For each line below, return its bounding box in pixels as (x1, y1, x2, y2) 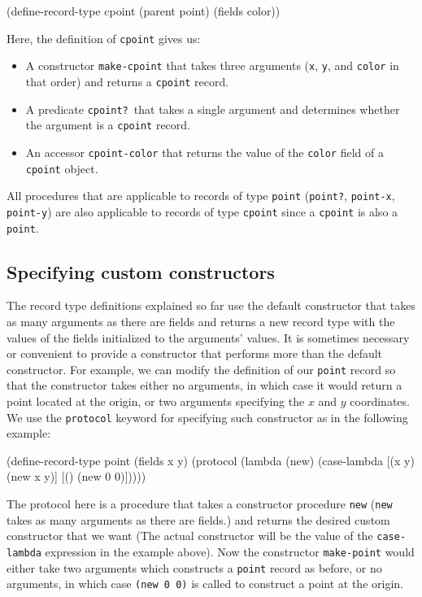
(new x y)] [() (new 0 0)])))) (7, 468, 146, 485)
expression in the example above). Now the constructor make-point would (45, 543, 415, 560)
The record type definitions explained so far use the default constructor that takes (7, 297, 416, 314)
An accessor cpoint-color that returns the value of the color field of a (25, 143, 384, 160)
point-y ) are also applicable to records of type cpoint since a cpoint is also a (7, 203, 398, 220)
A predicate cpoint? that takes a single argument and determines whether (25, 100, 400, 117)
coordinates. (350, 392, 410, 409)
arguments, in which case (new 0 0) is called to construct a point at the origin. (7, 575, 403, 592)
